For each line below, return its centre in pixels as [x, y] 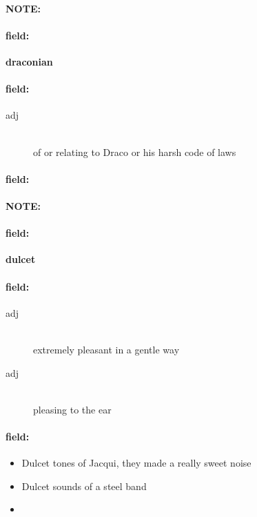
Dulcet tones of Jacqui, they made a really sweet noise [136, 463]
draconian [29, 61]
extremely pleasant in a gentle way [106, 349]
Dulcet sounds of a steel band [84, 486]
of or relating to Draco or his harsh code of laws [135, 152]
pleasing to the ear [72, 409]
